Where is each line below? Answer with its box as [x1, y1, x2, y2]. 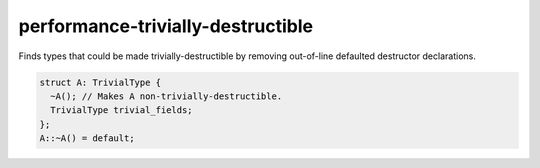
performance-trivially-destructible [18, 15, 314, 37]
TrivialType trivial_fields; [50, 105, 194, 116]
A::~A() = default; [39, 133, 135, 144]
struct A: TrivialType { [39, 76, 162, 88]
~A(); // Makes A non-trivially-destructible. [50, 90, 283, 102]
